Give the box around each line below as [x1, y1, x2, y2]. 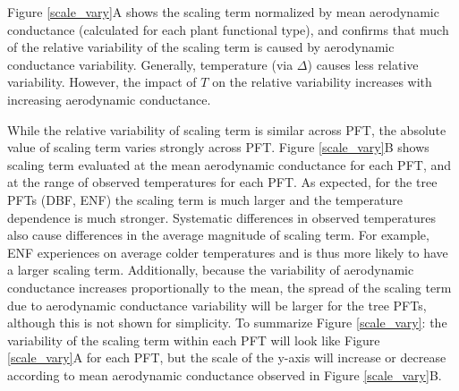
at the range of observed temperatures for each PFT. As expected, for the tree [7, 173, 438, 191]
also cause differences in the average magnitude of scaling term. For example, [7, 225, 429, 244]
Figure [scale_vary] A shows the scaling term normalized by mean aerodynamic [7, 3, 439, 21]
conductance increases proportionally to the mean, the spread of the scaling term [7, 277, 452, 296]
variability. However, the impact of [7, 72, 197, 91]
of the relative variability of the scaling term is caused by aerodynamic [7, 38, 395, 56]
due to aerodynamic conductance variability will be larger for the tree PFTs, [7, 295, 427, 314]
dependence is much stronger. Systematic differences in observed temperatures [7, 208, 436, 226]
